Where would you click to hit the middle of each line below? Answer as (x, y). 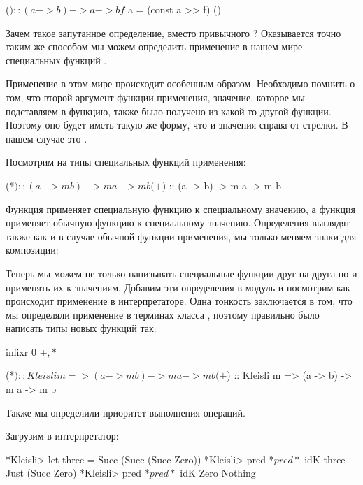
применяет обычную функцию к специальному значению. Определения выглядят (178, 223)
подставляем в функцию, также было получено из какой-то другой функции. (169, 111)
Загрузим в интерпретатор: (62, 436)
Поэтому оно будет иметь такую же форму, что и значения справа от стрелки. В (177, 125)
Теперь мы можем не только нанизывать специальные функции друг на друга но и (181, 273)
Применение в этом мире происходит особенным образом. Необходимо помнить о (180, 84)
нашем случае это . (47, 138)
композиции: (32, 250)
